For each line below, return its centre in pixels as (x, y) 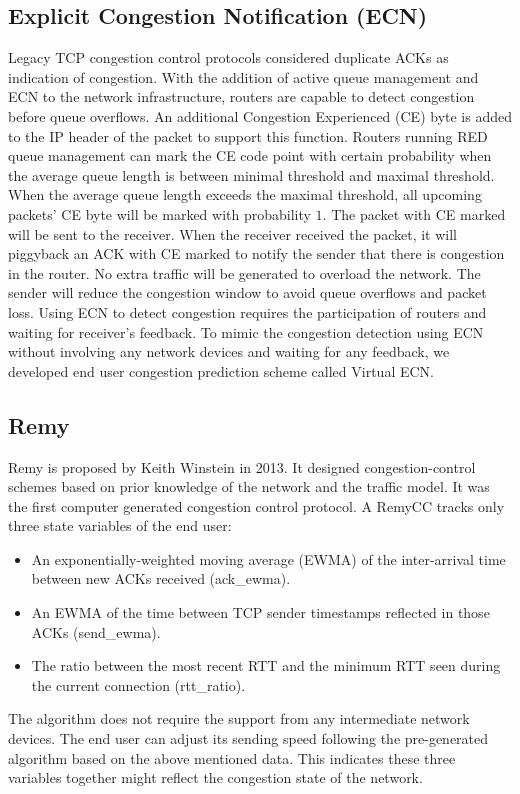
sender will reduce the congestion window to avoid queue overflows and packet (247, 292)
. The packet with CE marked (414, 213)
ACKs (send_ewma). (96, 631)
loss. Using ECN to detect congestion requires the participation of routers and (247, 311)
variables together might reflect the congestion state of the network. (215, 777)
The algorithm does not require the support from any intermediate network (239, 718)
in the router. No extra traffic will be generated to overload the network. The (244, 272)
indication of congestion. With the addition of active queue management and (243, 76)
